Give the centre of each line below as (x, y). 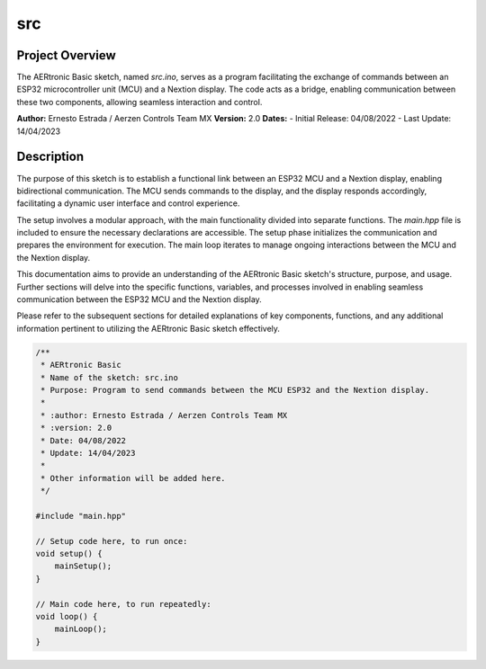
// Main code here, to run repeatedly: (123, 604)
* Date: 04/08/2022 (83, 440)
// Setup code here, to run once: (112, 541)
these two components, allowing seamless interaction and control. (139, 102)
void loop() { (67, 617)
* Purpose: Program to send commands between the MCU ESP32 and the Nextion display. (235, 390)
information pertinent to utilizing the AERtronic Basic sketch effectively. (148, 328)
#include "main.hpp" (81, 516)
